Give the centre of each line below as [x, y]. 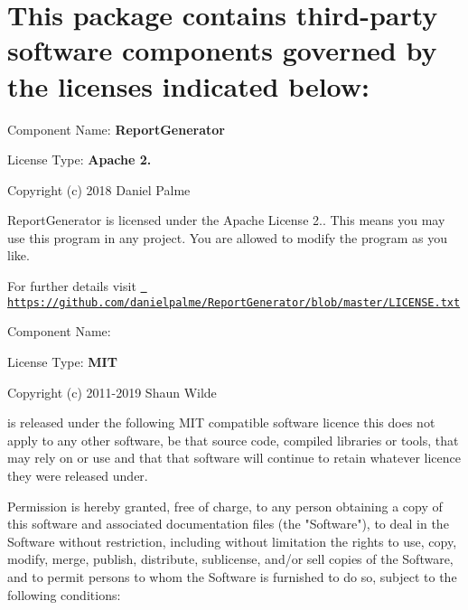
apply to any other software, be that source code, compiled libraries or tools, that [233, 440]
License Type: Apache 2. [80, 160]
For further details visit [72, 286]
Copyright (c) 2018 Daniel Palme [99, 189]
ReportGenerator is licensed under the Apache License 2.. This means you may [226, 220]
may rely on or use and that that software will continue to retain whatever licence [234, 458]
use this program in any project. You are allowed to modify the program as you [227, 237]
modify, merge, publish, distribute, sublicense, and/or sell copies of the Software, [230, 559]
